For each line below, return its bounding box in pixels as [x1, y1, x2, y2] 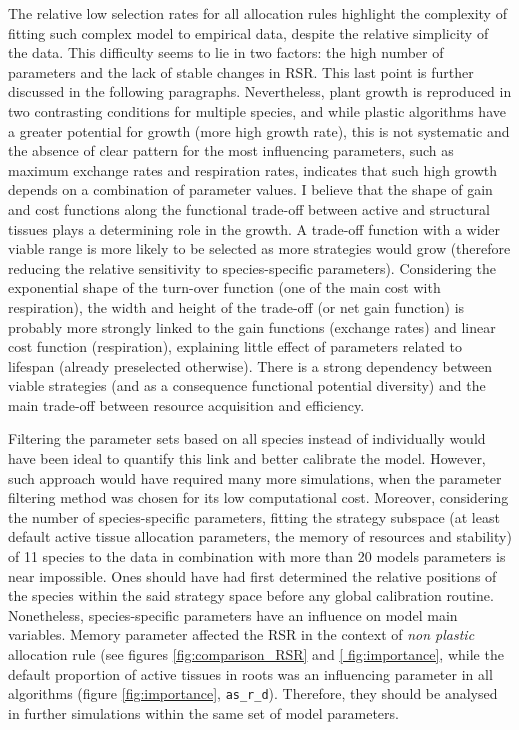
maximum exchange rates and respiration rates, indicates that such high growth [8, 159, 498, 180]
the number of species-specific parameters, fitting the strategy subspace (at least [8, 506, 500, 527]
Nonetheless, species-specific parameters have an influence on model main [8, 604, 458, 625]
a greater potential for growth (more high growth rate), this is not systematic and [8, 120, 510, 141]
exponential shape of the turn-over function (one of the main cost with [8, 277, 441, 298]
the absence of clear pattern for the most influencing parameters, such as [8, 140, 454, 161]
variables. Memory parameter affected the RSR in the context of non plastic [8, 624, 475, 645]
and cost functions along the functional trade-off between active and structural [8, 198, 490, 219]
